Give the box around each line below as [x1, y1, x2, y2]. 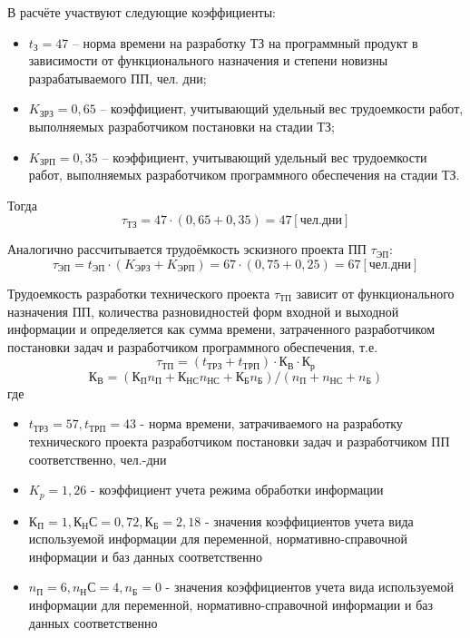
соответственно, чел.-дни [28, 449, 167, 468]
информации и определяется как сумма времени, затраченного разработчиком [7, 319, 436, 339]
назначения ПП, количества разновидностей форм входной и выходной [7, 301, 399, 320]
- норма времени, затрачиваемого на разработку [140, 414, 403, 433]
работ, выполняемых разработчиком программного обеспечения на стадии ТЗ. [28, 165, 460, 184]
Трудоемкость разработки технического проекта [7, 283, 270, 302]
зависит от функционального [296, 283, 455, 302]
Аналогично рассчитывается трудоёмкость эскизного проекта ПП [7, 240, 367, 259]
